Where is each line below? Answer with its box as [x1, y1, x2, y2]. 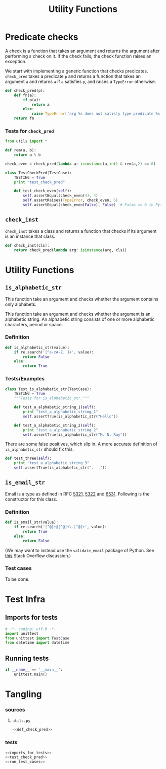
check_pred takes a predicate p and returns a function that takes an [5, 73, 141, 79]
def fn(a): [14, 93, 37, 98]
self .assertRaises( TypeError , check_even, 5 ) [23, 198, 119, 203]
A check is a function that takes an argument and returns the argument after [5, 48, 160, 54]
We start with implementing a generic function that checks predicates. [5, 68, 148, 74]
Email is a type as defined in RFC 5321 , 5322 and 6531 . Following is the [5, 490, 150, 497]
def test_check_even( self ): [14, 189, 72, 194]
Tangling [5, 689, 42, 700]
